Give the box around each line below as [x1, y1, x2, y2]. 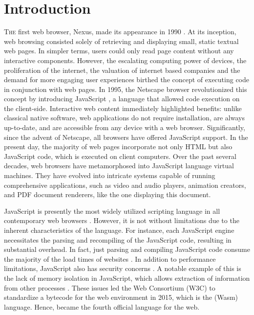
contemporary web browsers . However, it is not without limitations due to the [4, 215, 239, 225]
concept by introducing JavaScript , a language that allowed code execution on [4, 93, 240, 104]
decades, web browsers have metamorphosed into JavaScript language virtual [4, 160, 234, 171]
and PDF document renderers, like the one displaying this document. [4, 189, 211, 200]
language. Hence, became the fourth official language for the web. [4, 301, 200, 312]
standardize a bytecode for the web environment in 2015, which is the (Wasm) [4, 292, 238, 302]
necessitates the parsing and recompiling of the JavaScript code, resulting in [4, 234, 232, 245]
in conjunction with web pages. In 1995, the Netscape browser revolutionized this [4, 84, 247, 94]
